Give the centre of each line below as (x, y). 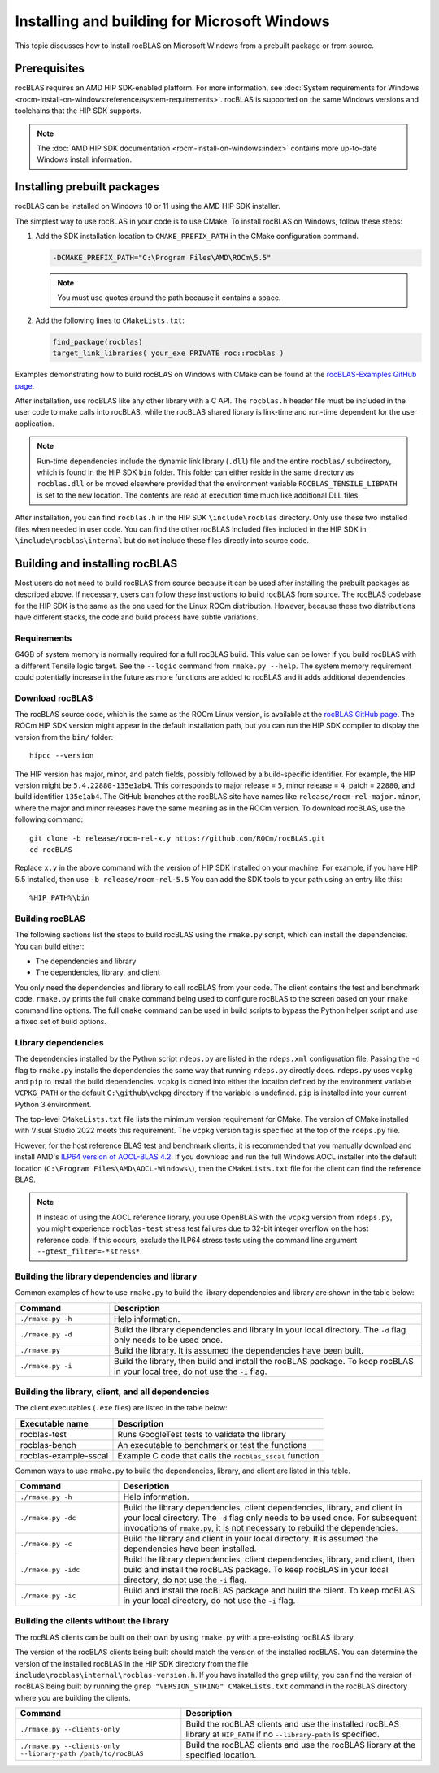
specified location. (221, 1755)
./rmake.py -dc (48, 1517)
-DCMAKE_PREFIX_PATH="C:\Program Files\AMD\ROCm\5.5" (162, 258)
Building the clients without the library (92, 1621)
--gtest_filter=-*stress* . (89, 1251)
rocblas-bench (48, 1445)
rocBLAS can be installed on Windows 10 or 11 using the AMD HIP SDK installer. (148, 206)
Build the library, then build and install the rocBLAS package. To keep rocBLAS (264, 1361)
